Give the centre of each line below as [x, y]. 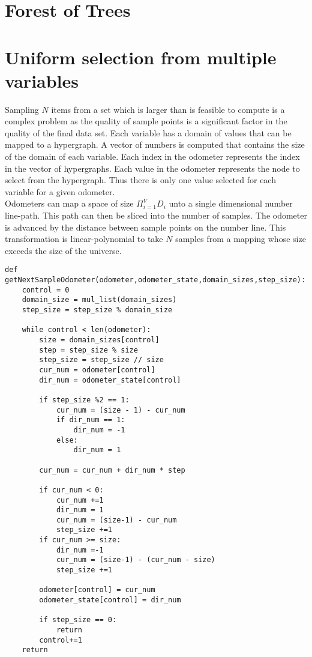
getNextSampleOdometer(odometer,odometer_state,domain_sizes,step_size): [155, 280]
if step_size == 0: [78, 620]
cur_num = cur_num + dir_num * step [112, 470]
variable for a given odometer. [60, 191]
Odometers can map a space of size [69, 203]
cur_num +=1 [80, 500]
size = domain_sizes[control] [99, 340]
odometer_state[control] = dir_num [110, 600]
